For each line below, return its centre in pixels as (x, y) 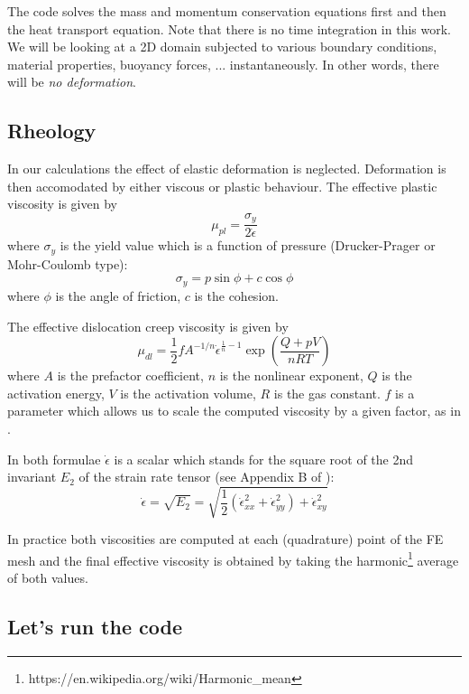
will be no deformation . (72, 82)
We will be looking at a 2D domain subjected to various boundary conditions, (222, 47)
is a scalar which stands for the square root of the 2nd (263, 459)
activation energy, (56, 393)
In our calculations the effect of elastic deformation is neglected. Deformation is (227, 169)
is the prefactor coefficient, (130, 375)
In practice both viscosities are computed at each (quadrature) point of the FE (225, 539)
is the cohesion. (236, 295)
